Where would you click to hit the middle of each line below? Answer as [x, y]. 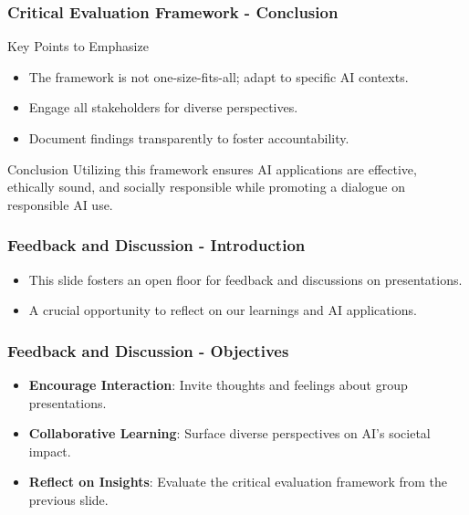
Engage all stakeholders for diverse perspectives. [163, 107]
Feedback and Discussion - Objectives [148, 350]
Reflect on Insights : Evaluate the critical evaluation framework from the [238, 482]
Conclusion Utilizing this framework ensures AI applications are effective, [212, 168]
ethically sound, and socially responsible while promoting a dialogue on [206, 187]
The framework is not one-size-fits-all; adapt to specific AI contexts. [219, 76]
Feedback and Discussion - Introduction [156, 245]
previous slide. [68, 499]
